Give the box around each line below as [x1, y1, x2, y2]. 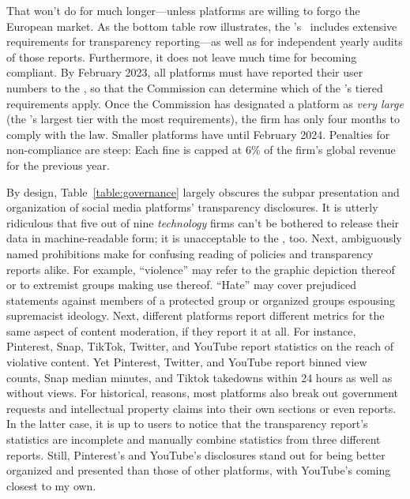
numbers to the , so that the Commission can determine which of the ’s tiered [6, 79, 383, 96]
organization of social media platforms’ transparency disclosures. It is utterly [6, 199, 378, 216]
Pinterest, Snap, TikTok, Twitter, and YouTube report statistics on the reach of [6, 338, 393, 355]
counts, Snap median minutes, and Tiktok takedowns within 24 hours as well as [6, 369, 393, 385]
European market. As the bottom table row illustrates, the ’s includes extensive [6, 17, 397, 34]
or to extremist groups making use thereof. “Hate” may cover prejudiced [6, 276, 356, 293]
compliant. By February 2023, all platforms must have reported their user [6, 64, 363, 81]
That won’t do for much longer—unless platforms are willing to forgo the [6, 2, 360, 18]
